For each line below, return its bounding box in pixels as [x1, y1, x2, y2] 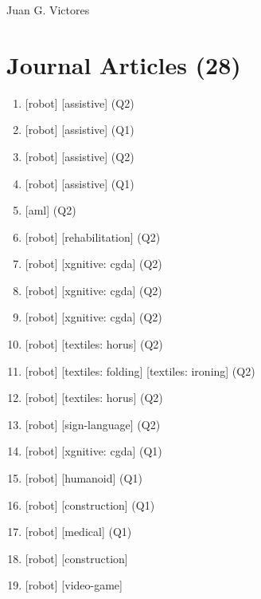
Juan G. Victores [6, 2, 90, 18]
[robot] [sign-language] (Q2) [25, 416, 161, 432]
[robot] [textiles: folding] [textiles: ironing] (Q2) [25, 362, 255, 379]
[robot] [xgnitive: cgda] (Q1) [25, 443, 162, 459]
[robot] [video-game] [25, 577, 123, 593]
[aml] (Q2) [25, 202, 76, 219]
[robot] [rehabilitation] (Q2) [25, 228, 161, 245]
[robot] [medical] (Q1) [25, 523, 132, 540]
